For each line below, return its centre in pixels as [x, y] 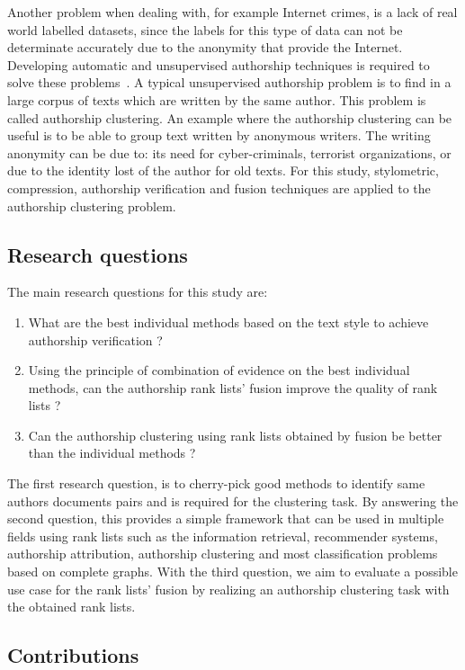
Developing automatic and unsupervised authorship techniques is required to [219, 64]
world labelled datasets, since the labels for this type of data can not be [205, 29]
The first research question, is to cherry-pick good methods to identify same [216, 483]
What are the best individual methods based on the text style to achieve [228, 322]
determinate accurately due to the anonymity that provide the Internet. [205, 47]
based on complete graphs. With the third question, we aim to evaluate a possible [232, 572]
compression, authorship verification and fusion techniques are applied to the [219, 188]
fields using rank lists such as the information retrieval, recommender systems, [223, 536]
